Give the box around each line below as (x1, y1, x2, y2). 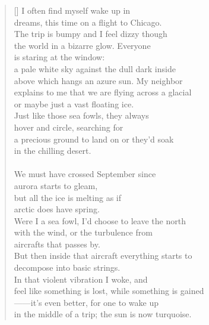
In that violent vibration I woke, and (14, 273, 148, 285)
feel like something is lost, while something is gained (14, 284, 204, 297)
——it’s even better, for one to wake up (14, 296, 159, 308)
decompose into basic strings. (14, 261, 121, 274)
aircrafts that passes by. (14, 237, 100, 250)
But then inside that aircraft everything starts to (14, 249, 192, 262)
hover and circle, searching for (14, 120, 123, 133)
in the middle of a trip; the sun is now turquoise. (14, 308, 192, 320)
